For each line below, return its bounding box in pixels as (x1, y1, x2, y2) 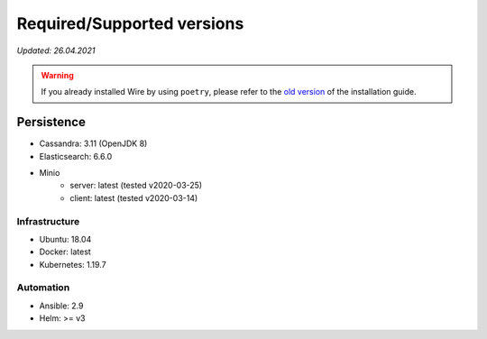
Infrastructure (16, 215, 80, 227)
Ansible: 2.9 (39, 300, 84, 311)
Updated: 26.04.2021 (16, 45, 96, 56)
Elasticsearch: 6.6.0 (39, 151, 113, 161)
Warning (41, 69, 74, 80)
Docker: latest (39, 246, 92, 257)
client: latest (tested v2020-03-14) (69, 192, 198, 203)
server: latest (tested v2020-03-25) (69, 180, 203, 191)
